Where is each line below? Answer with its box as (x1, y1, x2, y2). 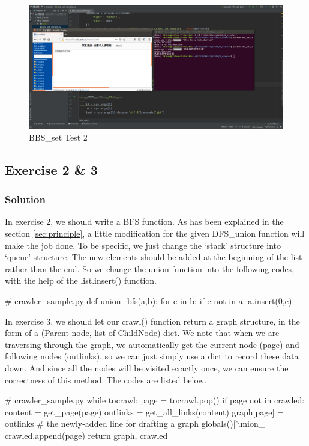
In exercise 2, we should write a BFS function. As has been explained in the (5, 215, 284, 228)
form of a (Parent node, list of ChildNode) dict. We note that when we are (5, 326, 280, 339)
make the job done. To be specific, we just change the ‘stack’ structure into (5, 239, 281, 251)
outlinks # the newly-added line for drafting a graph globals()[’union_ (5, 417, 265, 430)
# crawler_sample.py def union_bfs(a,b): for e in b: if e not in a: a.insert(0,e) (5, 294, 292, 307)
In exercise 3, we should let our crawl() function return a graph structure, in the (5, 314, 300, 327)
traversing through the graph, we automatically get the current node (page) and (5, 338, 299, 350)
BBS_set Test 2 (29, 130, 88, 143)
